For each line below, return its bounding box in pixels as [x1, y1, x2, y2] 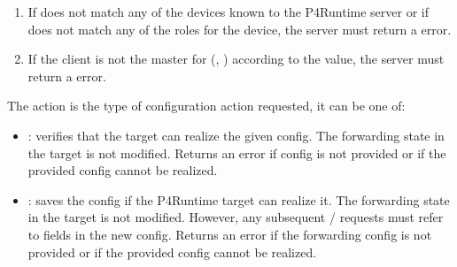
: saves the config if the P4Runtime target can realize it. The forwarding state [27, 190, 450, 209]
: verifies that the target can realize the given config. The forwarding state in [27, 126, 445, 144]
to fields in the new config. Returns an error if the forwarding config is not [27, 225, 432, 243]
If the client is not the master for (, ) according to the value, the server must [27, 50, 445, 68]
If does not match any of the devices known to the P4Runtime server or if [27, 3, 429, 20]
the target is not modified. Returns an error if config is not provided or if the [27, 143, 446, 162]
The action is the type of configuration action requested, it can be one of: [7, 96, 406, 115]
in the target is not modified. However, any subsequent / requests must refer [27, 208, 444, 226]
